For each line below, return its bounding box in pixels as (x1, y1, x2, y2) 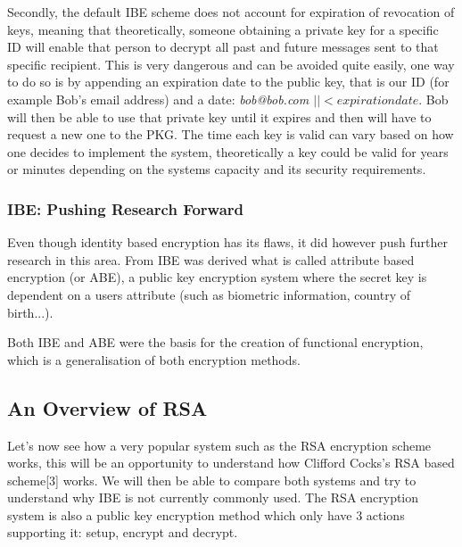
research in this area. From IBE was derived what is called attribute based (7, 250, 415, 269)
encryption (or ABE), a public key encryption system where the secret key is (7, 268, 427, 286)
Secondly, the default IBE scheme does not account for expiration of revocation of (7, 3, 455, 21)
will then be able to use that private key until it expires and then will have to (7, 107, 432, 126)
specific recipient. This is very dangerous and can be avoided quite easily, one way (7, 54, 455, 73)
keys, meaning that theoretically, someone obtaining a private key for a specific (7, 20, 439, 38)
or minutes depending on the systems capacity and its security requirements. (7, 160, 426, 178)
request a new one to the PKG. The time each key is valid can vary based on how (7, 125, 454, 144)
